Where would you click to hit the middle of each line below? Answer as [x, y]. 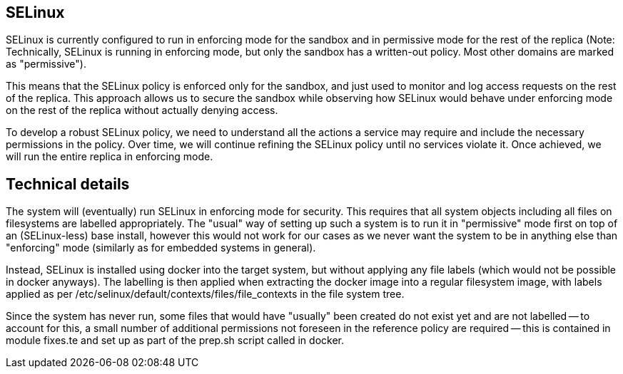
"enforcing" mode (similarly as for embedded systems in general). [161, 248]
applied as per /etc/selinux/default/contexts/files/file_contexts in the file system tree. [205, 294]
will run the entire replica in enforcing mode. [110, 157]
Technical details [68, 184]
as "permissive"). [46, 64]
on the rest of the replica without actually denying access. [142, 110]
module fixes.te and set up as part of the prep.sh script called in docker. [175, 341]
